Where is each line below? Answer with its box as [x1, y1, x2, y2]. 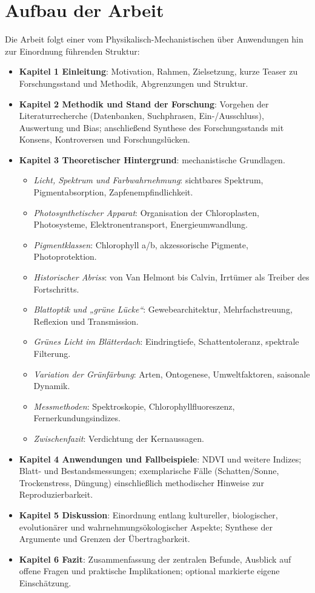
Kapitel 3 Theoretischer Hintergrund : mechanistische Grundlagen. [19, 153, 285, 166]
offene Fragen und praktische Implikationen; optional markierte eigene [19, 564, 280, 577]
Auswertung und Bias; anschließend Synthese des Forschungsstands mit [19, 121, 284, 134]
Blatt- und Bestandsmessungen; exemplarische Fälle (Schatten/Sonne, [19, 464, 279, 477]
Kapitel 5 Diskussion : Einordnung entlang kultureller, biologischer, [19, 508, 278, 521]
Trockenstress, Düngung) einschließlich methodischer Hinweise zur [19, 476, 264, 489]
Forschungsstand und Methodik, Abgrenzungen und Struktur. [19, 76, 248, 89]
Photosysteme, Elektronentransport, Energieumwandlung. [33, 218, 248, 231]
